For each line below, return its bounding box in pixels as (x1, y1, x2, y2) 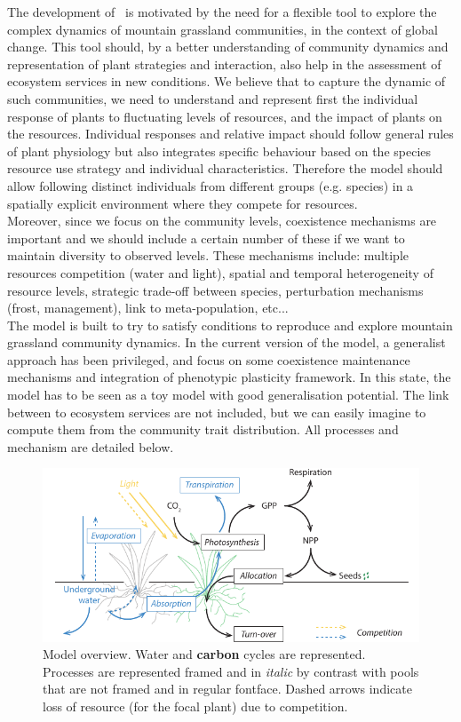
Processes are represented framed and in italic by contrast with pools (43, 662, 419, 680)
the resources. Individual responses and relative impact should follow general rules (7, 124, 454, 143)
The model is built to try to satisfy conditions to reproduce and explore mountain (7, 315, 453, 334)
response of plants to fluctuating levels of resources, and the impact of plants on (7, 107, 442, 125)
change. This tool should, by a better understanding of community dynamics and (7, 37, 449, 56)
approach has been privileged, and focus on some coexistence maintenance (7, 350, 410, 369)
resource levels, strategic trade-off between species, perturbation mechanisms (7, 281, 424, 299)
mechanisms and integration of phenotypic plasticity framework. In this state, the (7, 368, 451, 386)
